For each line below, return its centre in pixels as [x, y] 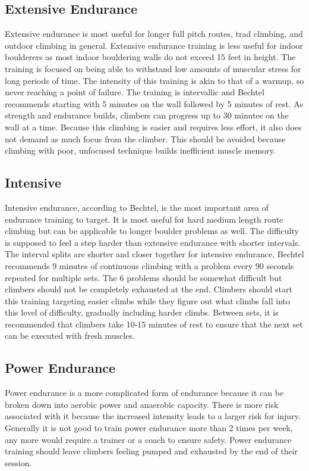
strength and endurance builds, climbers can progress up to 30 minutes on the [147, 115]
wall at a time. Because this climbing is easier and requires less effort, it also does [153, 127]
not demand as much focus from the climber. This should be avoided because [145, 138]
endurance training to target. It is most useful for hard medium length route [144, 219]
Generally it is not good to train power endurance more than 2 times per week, [149, 428]
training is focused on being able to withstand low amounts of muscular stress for [153, 68]
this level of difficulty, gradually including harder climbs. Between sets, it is [142, 312]
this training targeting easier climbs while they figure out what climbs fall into [147, 300]
